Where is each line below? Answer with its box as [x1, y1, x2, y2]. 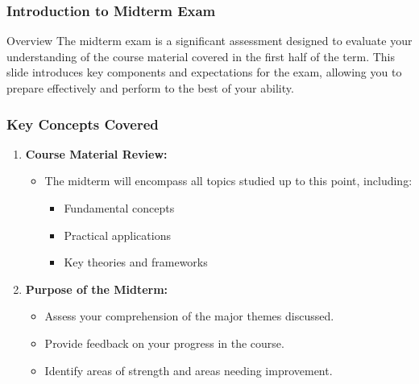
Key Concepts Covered [6, 114, 159, 134]
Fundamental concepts [64, 200, 175, 216]
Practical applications [64, 226, 171, 243]
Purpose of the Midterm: [25, 280, 168, 297]
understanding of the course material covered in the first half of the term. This [6, 47, 395, 64]
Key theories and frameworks [64, 254, 208, 270]
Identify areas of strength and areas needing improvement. [44, 361, 333, 378]
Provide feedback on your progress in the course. [44, 334, 284, 351]
